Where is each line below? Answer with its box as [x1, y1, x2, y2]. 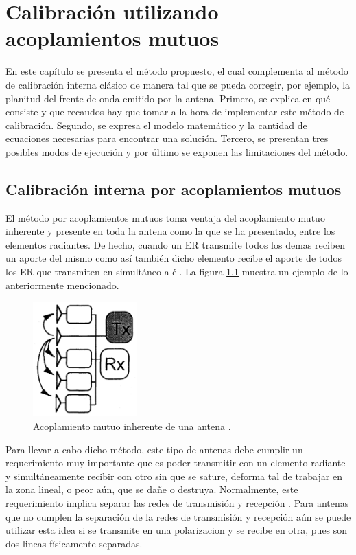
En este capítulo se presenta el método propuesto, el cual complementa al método [5, 64, 348, 78]
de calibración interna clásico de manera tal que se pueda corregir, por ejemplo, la [5, 77, 351, 91]
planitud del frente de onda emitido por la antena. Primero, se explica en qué [5, 91, 331, 105]
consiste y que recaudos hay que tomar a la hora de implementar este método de [5, 104, 344, 119]
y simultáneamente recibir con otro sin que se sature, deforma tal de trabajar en [5, 468, 342, 483]
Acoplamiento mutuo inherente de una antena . [33, 419, 231, 433]
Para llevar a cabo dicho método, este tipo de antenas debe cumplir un [5, 442, 303, 456]
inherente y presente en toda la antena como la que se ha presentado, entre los [5, 224, 335, 238]
